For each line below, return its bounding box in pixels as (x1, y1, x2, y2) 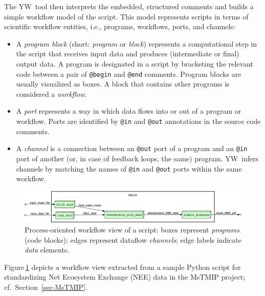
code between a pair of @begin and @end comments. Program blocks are (16, 68, 241, 79)
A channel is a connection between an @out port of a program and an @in (16, 143, 248, 154)
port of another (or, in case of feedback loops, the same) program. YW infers (16, 153, 259, 163)
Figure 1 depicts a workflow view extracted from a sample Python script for (4, 261, 241, 272)
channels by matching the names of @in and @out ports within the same (16, 163, 242, 174)
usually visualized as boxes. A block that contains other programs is (16, 78, 230, 89)
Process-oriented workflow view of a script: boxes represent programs (25, 224, 239, 235)
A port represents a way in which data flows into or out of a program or (16, 105, 241, 116)
